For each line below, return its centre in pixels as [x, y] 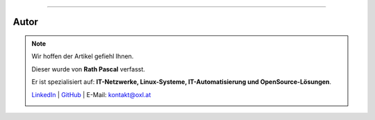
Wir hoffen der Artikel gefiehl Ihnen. [83, 56]
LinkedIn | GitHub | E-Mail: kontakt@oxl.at [91, 94]
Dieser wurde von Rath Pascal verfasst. [89, 69]
